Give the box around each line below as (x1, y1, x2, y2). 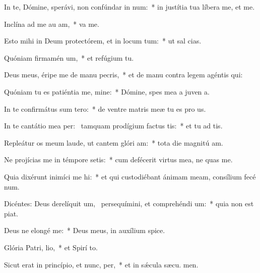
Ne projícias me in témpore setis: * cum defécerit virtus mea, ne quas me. (4, 154, 233, 165)
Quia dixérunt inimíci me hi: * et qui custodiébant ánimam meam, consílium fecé (4, 171, 256, 181)
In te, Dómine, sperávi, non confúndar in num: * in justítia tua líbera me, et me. (4, 2, 255, 12)
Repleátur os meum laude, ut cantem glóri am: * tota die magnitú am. (4, 137, 223, 148)
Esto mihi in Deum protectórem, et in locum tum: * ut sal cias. (4, 35, 202, 46)
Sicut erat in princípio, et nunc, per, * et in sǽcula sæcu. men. (4, 259, 199, 269)
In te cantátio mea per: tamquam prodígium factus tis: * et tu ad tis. (4, 120, 223, 131)
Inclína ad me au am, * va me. (4, 18, 99, 29)
